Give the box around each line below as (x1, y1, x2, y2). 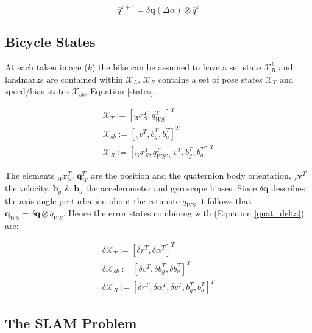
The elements (5, 169, 55, 182)
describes (271, 182, 305, 194)
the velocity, (5, 182, 50, 194)
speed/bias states (5, 84, 69, 97)
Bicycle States (5, 32, 96, 51)
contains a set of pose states (158, 72, 263, 85)
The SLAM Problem (5, 313, 137, 332)
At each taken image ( (5, 60, 88, 73)
